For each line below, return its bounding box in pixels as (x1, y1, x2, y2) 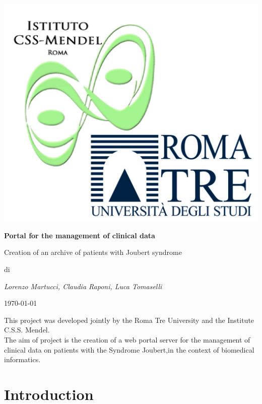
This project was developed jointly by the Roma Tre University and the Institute (4, 314, 254, 325)
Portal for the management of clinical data (4, 230, 155, 240)
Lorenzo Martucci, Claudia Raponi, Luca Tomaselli (4, 281, 162, 291)
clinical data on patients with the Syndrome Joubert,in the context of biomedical (4, 344, 254, 355)
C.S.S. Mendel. (4, 324, 50, 335)
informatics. (4, 354, 41, 365)
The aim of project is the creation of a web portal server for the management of (4, 334, 250, 345)
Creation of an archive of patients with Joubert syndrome (4, 247, 182, 257)
